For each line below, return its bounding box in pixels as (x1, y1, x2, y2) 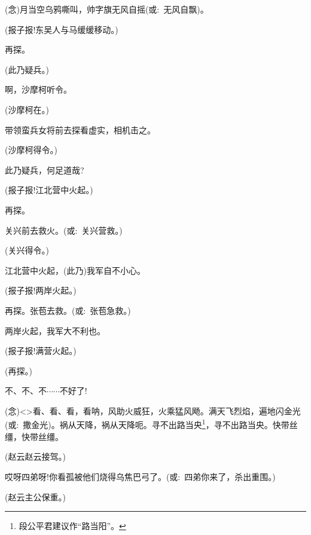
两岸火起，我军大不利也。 (5, 324, 105, 337)
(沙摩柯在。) (5, 103, 49, 115)
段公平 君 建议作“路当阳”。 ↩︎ (19, 519, 126, 532)
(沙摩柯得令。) (5, 143, 57, 156)
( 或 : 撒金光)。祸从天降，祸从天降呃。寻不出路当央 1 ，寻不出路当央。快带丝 (5, 417, 298, 431)
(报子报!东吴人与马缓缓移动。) (5, 23, 118, 35)
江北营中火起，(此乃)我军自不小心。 (5, 264, 145, 276)
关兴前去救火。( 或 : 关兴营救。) (5, 224, 123, 236)
